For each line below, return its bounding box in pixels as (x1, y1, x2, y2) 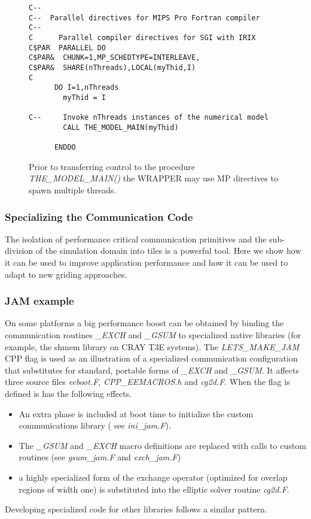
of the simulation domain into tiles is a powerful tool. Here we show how (35, 244, 301, 257)
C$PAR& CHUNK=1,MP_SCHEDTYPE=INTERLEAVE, (29, 53, 200, 62)
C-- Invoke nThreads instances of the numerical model (29, 113, 269, 122)
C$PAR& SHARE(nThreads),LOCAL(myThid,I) (29, 63, 196, 72)
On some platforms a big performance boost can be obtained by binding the (5, 317, 284, 329)
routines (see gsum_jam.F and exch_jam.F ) (19, 451, 181, 463)
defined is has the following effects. (5, 387, 132, 399)
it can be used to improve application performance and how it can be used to (5, 256, 288, 269)
